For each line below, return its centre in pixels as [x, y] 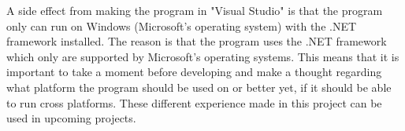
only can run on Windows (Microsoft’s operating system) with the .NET [182, 25]
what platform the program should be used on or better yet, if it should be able [199, 87]
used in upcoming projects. [71, 118]
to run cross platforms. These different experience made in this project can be [194, 102]
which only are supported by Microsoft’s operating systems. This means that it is [203, 56]
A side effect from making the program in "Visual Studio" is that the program [195, 10]
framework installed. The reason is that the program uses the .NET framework [197, 41]
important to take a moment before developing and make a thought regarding [194, 72]
